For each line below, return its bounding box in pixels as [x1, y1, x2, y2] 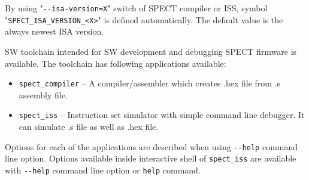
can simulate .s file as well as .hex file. [19, 120, 159, 132]
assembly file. [19, 88, 68, 101]
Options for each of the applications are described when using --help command [5, 140, 298, 153]
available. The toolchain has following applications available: [5, 57, 226, 69]
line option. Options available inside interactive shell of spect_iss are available [5, 152, 296, 165]
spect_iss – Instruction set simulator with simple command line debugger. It [19, 108, 305, 121]
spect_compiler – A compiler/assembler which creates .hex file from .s [19, 77, 281, 89]
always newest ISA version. [5, 25, 104, 38]
